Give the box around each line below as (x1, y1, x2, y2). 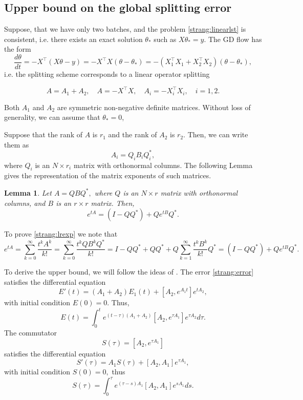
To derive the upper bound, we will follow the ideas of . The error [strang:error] (4, 266, 254, 277)
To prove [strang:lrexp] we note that (4, 228, 118, 239)
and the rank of (108, 129, 157, 140)
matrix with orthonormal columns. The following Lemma (73, 159, 253, 170)
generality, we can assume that (4, 112, 100, 122)
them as (4, 139, 29, 150)
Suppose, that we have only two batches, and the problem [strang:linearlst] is (4, 24, 246, 34)
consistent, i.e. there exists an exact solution (4, 33, 143, 44)
